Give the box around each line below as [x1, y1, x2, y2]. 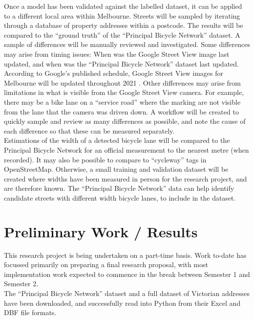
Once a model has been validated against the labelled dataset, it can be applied [4, 1, 242, 11]
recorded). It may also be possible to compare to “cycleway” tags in [4, 154, 207, 164]
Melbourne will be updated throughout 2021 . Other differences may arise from [4, 77, 241, 88]
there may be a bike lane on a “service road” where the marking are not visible [4, 96, 241, 107]
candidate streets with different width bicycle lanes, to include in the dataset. [4, 192, 236, 203]
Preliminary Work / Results [4, 221, 198, 241]
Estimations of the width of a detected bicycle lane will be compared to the [4, 135, 230, 145]
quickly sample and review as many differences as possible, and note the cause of [4, 116, 246, 126]
